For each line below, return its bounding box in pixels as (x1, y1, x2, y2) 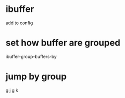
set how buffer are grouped (5, 37, 121, 49)
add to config (5, 20, 33, 26)
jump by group (5, 71, 67, 82)
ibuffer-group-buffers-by (5, 53, 57, 59)
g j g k (5, 87, 19, 93)
